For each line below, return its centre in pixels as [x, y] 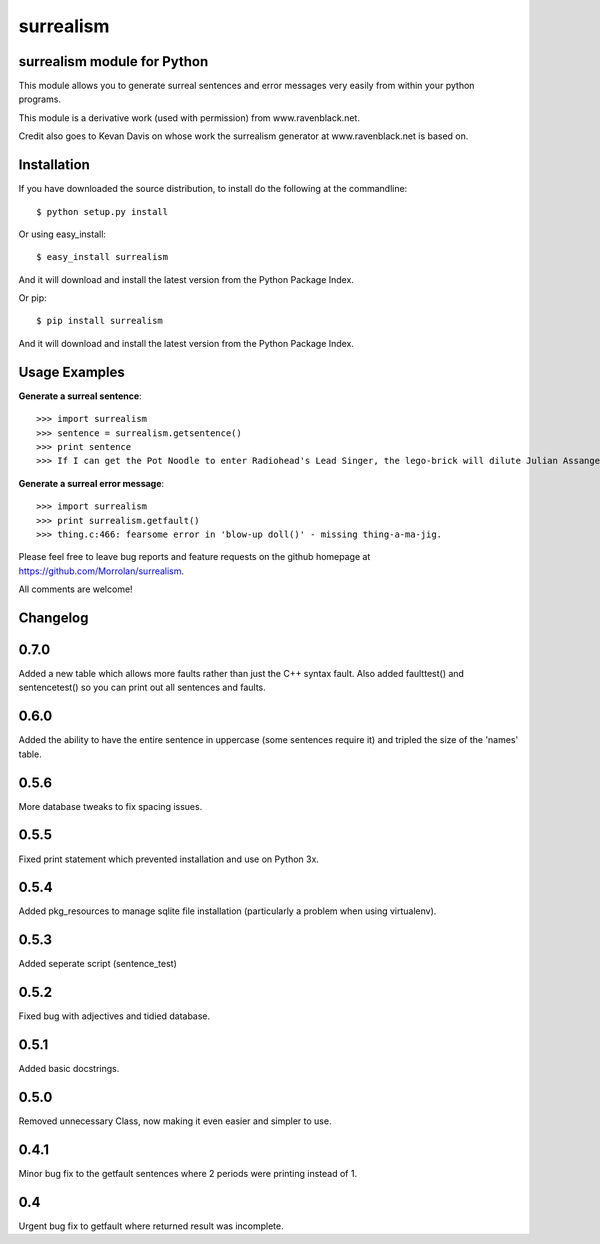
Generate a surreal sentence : [80, 396]
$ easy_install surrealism [102, 257]
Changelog [53, 617]
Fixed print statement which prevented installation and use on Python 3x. [169, 859]
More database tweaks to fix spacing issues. [110, 806]
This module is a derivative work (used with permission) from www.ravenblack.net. [189, 117]
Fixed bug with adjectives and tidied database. [114, 1016]
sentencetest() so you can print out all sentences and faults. [142, 687]
